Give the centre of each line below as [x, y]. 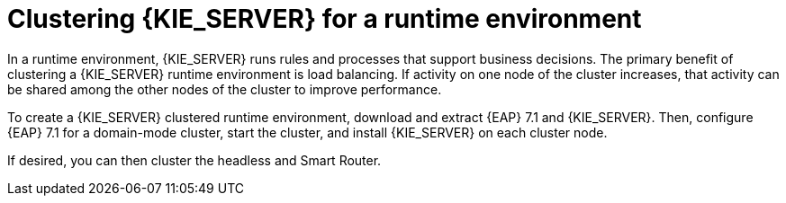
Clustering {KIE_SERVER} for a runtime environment [325, 19]
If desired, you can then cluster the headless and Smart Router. [194, 160]
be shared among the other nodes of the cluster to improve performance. [225, 89]
